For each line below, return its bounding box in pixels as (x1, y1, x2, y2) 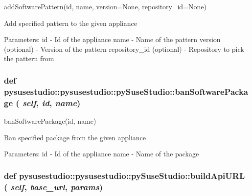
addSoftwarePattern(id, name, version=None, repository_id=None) (4, 1, 206, 11)
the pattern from (4, 53, 54, 64)
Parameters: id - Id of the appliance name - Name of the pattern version (4, 34, 221, 44)
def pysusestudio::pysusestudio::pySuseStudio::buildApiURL (4, 169, 245, 181)
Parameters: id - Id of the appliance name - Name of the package (4, 149, 199, 159)
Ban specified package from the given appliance (4, 132, 146, 142)
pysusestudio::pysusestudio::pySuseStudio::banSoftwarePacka (4, 85, 248, 97)
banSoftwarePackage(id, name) (4, 116, 96, 126)
